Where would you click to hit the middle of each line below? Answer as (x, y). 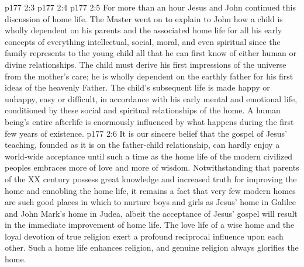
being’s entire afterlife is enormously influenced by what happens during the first (149, 121)
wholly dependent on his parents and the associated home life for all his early (144, 30)
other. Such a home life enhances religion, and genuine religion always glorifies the (152, 247)
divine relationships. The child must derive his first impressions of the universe (146, 64)
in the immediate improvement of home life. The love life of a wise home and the (150, 225)
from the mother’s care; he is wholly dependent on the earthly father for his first (149, 76)
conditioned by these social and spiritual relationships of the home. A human (143, 110)
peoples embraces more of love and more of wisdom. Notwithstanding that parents (152, 167)
